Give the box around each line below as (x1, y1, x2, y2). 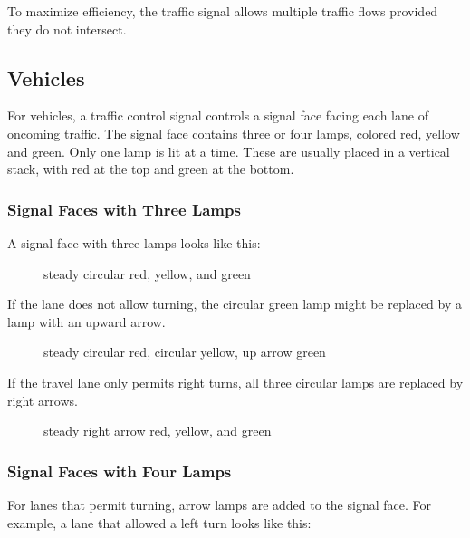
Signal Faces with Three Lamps (7, 197, 241, 220)
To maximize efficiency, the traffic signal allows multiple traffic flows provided (7, 2, 438, 20)
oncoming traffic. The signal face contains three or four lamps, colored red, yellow (7, 123, 460, 142)
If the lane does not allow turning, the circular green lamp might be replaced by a (7, 294, 462, 313)
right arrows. (7, 390, 78, 409)
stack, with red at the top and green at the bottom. (7, 159, 294, 178)
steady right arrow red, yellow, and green (43, 421, 272, 440)
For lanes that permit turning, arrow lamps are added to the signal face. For (7, 495, 431, 514)
